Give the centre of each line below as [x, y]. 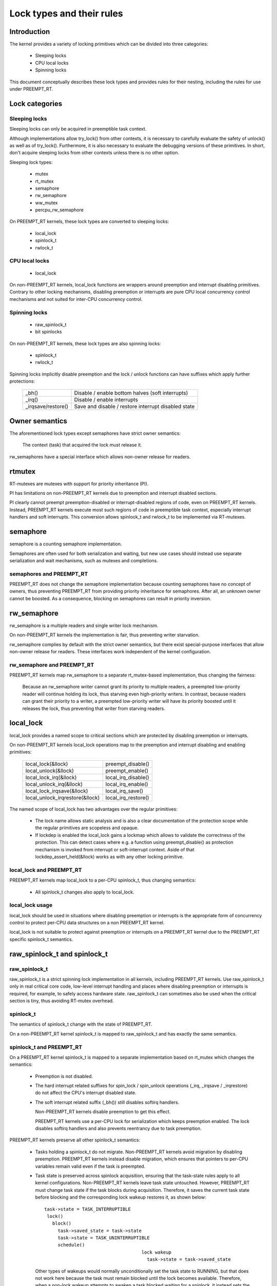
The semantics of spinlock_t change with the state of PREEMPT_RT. [81, 1024]
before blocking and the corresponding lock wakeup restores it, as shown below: [121, 1197]
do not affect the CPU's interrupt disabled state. [86, 1093]
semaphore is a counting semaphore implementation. [66, 544]
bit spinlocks [48, 332]
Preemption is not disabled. [64, 1076]
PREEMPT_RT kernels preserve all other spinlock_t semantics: [75, 1140]
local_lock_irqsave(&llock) [57, 791]
